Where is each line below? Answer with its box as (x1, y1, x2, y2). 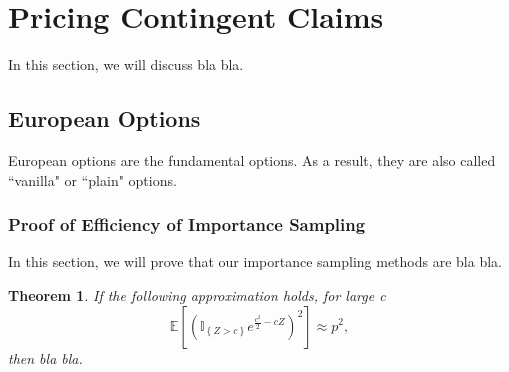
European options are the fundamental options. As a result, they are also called (8, 149, 496, 170)
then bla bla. (8, 347, 83, 368)
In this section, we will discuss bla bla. (8, 54, 244, 75)
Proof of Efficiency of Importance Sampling (8, 212, 366, 237)
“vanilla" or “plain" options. (8, 169, 177, 190)
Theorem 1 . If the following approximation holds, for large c (8, 284, 386, 305)
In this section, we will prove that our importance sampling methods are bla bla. (8, 251, 502, 272)
